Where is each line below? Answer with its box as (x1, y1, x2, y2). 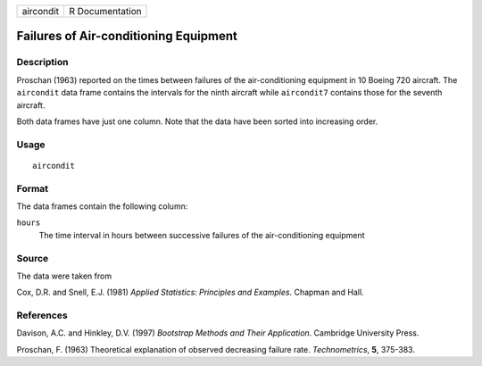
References (16, 309, 68, 321)
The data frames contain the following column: (16, 201, 188, 212)
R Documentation (68, 5, 142, 17)
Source (16, 252, 49, 264)
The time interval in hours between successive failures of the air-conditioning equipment (38, 229, 365, 240)
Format (16, 182, 49, 195)
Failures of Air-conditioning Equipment (16, 29, 238, 44)
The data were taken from (16, 270, 112, 281)
